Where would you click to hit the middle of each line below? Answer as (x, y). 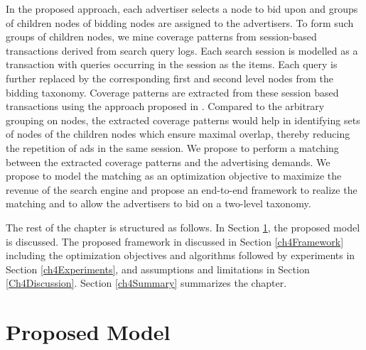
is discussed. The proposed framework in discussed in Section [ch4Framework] (175, 241)
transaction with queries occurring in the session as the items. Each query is (172, 64)
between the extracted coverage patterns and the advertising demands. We (168, 162)
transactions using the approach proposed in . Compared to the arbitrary (165, 106)
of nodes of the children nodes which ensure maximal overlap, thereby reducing (178, 134)
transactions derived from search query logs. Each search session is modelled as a (182, 50)
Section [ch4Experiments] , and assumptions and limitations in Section (158, 269)
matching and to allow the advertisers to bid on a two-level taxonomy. (158, 203)
